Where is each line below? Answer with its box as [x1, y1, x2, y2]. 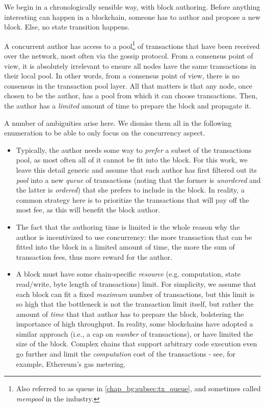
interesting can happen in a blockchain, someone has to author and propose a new [4, 11, 260, 22]
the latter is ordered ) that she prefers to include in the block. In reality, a [16, 184, 245, 195]
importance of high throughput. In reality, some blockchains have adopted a [16, 318, 253, 329]
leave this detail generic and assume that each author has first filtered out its [16, 164, 257, 175]
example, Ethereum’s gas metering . [16, 358, 126, 369]
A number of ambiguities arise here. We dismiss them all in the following [4, 117, 232, 128]
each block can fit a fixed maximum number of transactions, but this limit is [16, 288, 255, 299]
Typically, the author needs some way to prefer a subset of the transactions [16, 144, 252, 155]
